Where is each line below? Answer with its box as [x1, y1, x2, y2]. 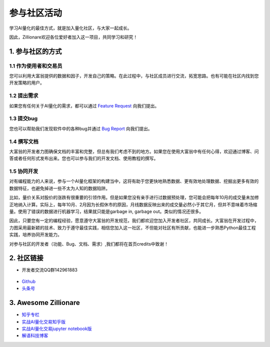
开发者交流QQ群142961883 [21, 267, 77, 273]
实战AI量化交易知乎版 [21, 318, 66, 324]
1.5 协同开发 [9, 168, 38, 175]
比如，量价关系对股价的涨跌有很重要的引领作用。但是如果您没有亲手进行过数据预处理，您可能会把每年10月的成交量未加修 [9, 194, 259, 200]
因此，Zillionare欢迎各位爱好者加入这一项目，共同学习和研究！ [9, 34, 138, 40]
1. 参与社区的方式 [9, 47, 62, 55]
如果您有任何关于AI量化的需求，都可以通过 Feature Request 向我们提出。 [9, 102, 159, 108]
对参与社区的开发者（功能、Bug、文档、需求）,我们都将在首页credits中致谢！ [9, 240, 169, 247]
